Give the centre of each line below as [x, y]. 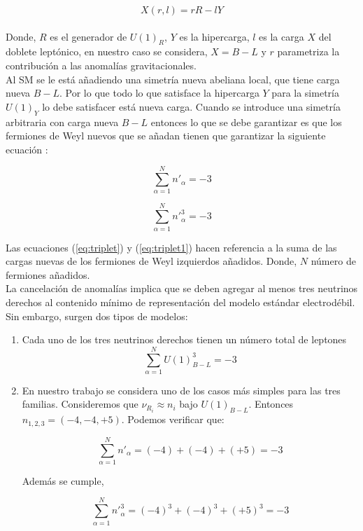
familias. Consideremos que [80, 404]
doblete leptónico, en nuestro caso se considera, [107, 51]
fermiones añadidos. [48, 274]
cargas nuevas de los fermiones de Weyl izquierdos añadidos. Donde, [151, 261]
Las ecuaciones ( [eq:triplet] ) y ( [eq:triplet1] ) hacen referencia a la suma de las [171, 247]
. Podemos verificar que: [173, 419]
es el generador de [88, 36]
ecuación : [27, 149]
